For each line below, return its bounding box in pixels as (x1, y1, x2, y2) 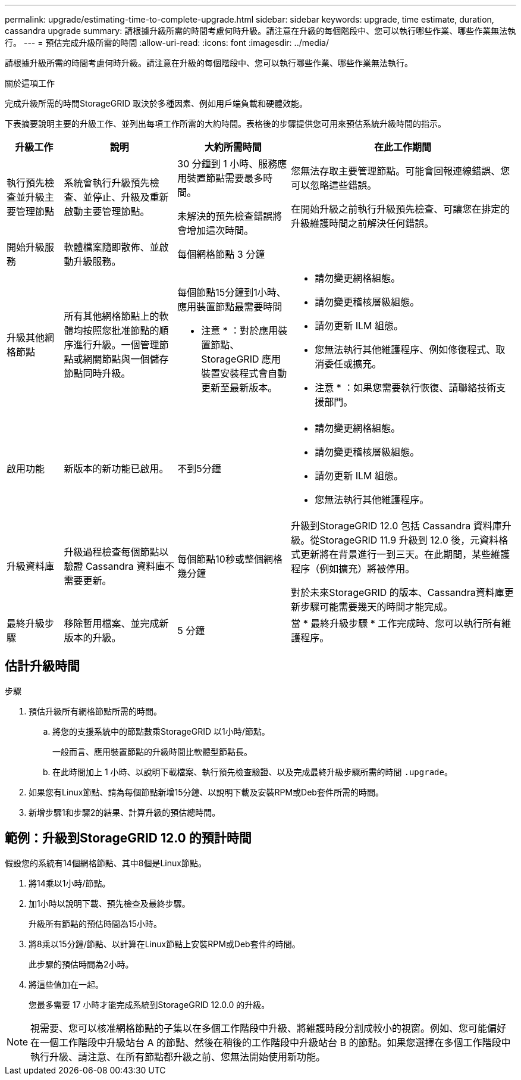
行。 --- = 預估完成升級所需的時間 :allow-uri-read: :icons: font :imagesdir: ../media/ (5, 38, 329, 48)
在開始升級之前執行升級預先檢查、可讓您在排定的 (291, 203, 510, 215)
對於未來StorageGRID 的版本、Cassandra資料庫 (291, 586, 504, 598)
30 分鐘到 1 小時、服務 (177, 158, 278, 170)
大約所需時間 (204, 141, 262, 153)
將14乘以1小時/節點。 (29, 878, 111, 888)
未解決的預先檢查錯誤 (177, 210, 273, 222)
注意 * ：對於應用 (201, 324, 278, 336)
